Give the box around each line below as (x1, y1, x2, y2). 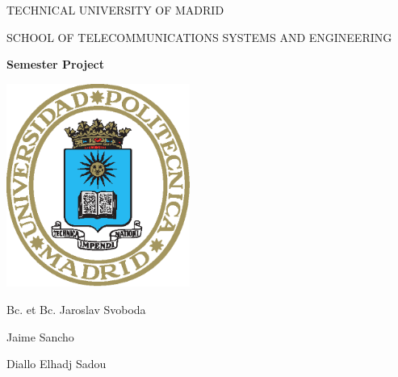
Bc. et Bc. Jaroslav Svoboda (6, 301, 146, 318)
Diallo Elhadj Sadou (6, 355, 107, 372)
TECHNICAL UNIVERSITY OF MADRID (6, 2, 224, 18)
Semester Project (6, 56, 104, 73)
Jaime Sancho (6, 328, 74, 345)
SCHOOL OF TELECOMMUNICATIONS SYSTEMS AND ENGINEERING (6, 28, 392, 45)
